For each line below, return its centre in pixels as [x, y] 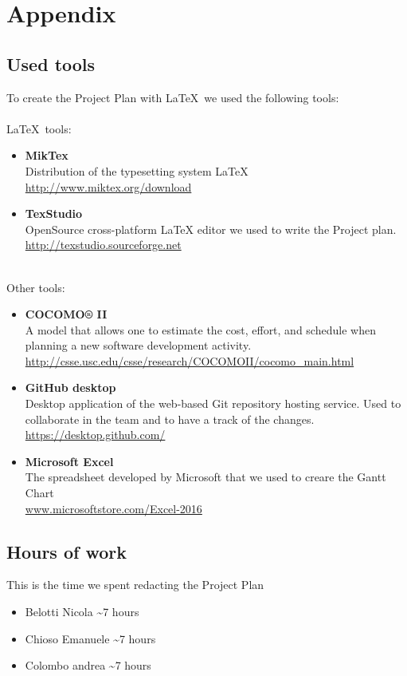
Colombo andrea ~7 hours [88, 665]
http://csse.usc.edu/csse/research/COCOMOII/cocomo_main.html [190, 360]
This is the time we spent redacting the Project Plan [135, 585]
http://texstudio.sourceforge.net [103, 245]
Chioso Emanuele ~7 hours [90, 638]
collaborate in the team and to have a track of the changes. [170, 419]
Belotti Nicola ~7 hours [82, 612]
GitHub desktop [70, 387]
